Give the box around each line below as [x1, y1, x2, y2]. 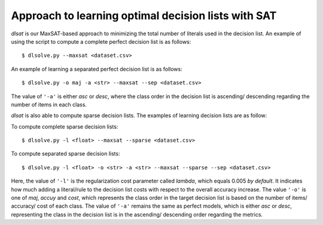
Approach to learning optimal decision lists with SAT [11, 9, 277, 22]
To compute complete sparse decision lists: [11, 123, 118, 130]
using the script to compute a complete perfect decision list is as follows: [11, 38, 191, 45]
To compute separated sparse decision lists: [11, 150, 120, 157]
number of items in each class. [11, 101, 87, 108]
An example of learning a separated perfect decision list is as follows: [11, 65, 182, 72]
